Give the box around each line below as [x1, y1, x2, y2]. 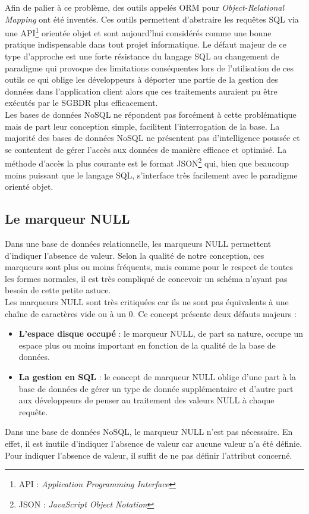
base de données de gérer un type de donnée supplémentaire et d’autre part [18, 382, 294, 394]
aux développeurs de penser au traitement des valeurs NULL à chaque [18, 394, 275, 406]
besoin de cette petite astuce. [5, 284, 111, 296]
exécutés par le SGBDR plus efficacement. [5, 96, 158, 109]
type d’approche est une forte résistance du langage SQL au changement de [5, 50, 279, 62]
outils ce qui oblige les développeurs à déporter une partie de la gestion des [5, 73, 278, 86]
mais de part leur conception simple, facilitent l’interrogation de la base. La [5, 120, 280, 132]
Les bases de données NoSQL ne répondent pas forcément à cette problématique [5, 108, 297, 120]
